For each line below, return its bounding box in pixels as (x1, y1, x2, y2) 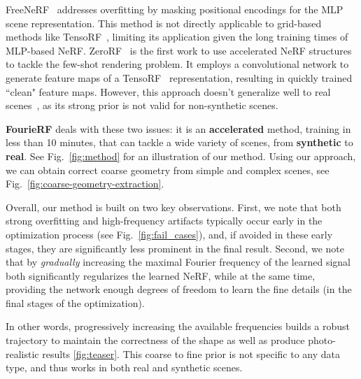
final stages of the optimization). (6, 295, 145, 310)
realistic (6, 346, 39, 361)
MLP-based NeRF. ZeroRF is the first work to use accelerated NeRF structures (6, 43, 352, 57)
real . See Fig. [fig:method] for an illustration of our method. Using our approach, (6, 148, 356, 163)
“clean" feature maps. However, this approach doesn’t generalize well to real (6, 84, 331, 99)
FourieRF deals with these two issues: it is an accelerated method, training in (6, 121, 351, 136)
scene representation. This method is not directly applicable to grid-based (6, 15, 322, 30)
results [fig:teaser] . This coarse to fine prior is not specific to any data (42, 346, 340, 361)
